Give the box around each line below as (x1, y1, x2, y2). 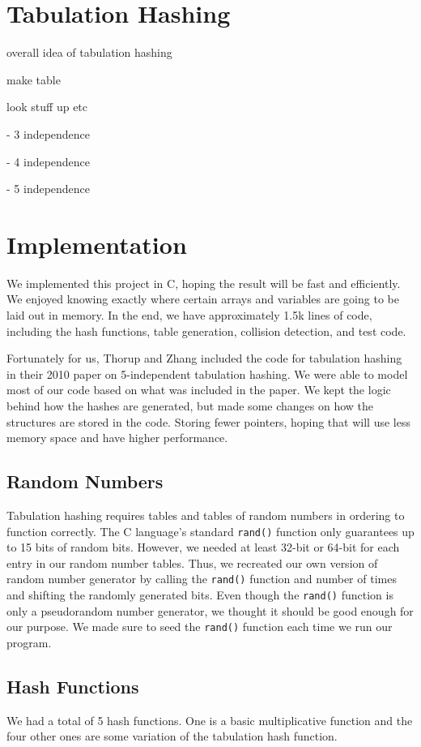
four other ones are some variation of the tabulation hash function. (6, 728, 338, 745)
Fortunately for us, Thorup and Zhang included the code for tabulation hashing (6, 350, 402, 367)
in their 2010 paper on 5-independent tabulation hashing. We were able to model (6, 365, 408, 382)
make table (6, 71, 61, 88)
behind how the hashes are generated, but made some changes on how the (6, 397, 374, 414)
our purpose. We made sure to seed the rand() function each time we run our (6, 618, 393, 635)
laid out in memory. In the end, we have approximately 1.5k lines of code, (6, 307, 372, 323)
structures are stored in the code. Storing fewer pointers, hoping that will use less (6, 413, 410, 430)
